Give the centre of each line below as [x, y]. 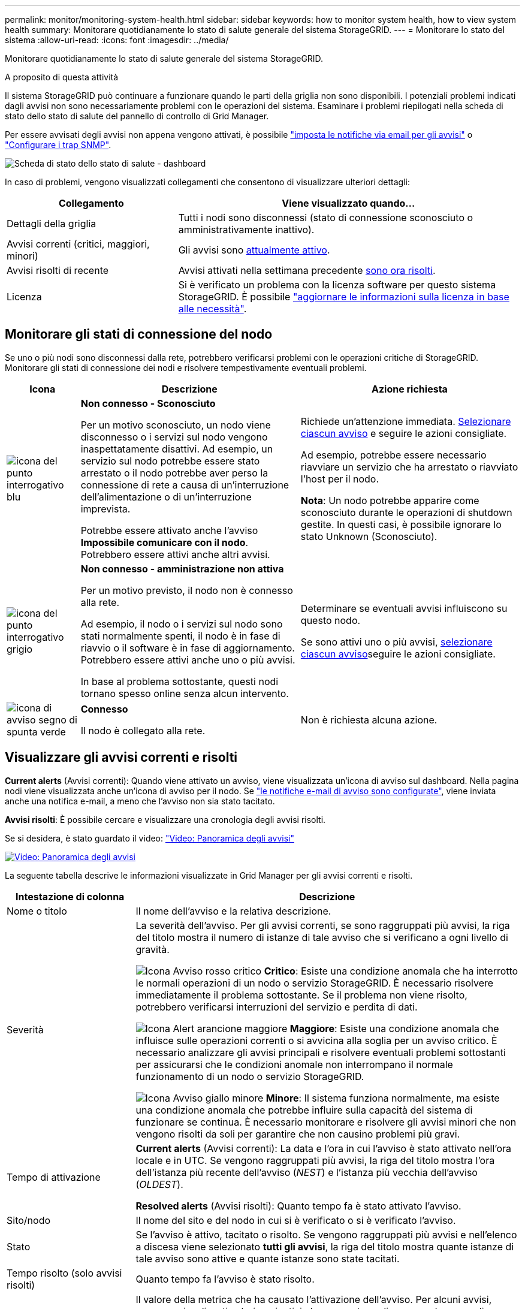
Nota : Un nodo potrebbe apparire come [390, 500]
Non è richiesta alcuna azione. [369, 720]
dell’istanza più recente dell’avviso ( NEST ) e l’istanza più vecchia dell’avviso [307, 1172]
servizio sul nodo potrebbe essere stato [170, 461]
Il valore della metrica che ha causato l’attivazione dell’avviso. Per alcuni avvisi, [314, 1299]
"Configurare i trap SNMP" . [58, 145]
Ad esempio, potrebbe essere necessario [393, 455]
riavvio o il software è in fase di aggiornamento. [188, 648]
